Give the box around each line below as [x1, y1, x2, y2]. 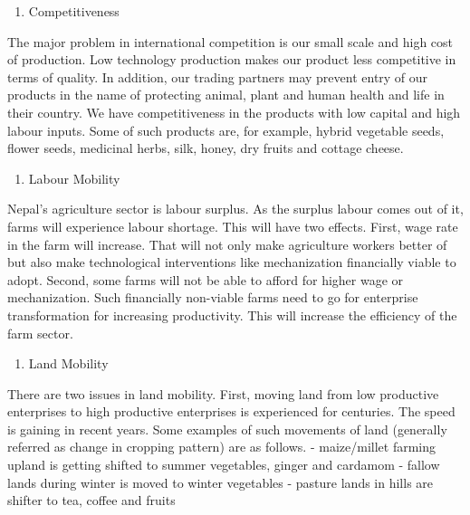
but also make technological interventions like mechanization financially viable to [7, 253, 456, 272]
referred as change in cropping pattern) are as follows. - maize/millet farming [7, 437, 436, 456]
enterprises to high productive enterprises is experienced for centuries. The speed [7, 402, 456, 421]
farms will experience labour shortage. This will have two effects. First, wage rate [7, 216, 458, 235]
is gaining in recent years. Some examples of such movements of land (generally [7, 419, 447, 438]
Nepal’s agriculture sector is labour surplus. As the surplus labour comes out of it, [7, 199, 464, 218]
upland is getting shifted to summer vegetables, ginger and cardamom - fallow [7, 455, 440, 474]
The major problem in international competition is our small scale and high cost [7, 32, 454, 51]
